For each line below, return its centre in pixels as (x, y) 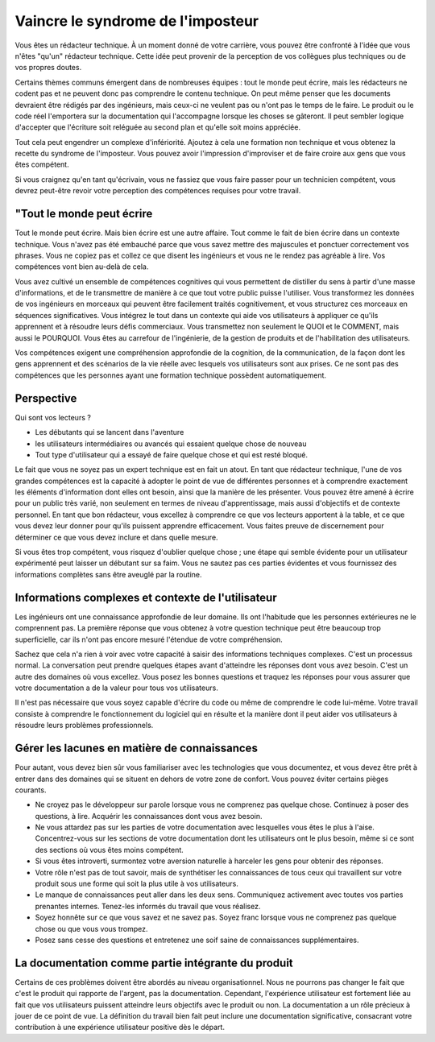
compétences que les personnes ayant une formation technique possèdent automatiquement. (170, 375)
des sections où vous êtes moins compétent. (110, 850)
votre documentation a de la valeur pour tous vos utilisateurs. (117, 688)
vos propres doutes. (48, 68)
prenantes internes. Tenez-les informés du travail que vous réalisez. (148, 906)
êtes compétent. (42, 164)
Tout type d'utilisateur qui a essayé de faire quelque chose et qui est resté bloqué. (171, 454)
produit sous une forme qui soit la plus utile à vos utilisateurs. (137, 884)
